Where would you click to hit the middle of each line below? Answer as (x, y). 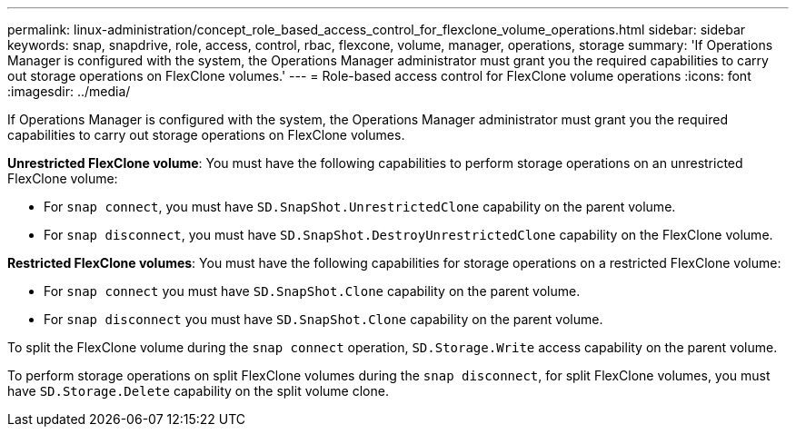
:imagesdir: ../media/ (69, 91)
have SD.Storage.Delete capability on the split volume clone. (198, 391)
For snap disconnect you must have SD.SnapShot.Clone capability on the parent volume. (323, 319)
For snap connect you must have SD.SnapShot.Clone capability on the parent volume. (312, 291)
